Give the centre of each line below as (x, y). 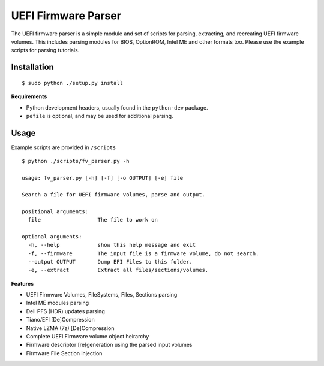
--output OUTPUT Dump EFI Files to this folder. (110, 261)
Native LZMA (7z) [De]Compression (70, 328)
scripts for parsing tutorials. (45, 50)
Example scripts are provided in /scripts (64, 147)
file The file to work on (93, 220)
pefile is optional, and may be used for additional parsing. (100, 116)
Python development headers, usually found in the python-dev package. (117, 107)
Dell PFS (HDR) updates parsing (65, 311)
